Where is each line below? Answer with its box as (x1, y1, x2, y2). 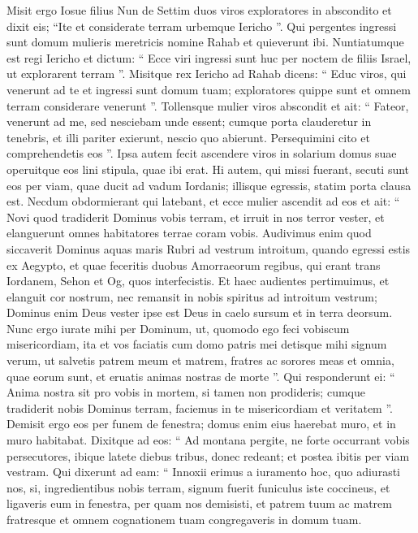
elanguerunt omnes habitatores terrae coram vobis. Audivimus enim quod (6, 224, 372, 241)
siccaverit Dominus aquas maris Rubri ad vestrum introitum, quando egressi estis (6, 240, 411, 257)
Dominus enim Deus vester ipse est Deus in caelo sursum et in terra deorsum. (6, 304, 393, 321)
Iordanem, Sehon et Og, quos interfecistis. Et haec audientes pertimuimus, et (6, 272, 390, 289)
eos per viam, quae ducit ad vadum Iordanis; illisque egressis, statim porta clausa (6, 176, 412, 193)
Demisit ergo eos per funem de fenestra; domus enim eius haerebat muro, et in (6, 415, 396, 432)
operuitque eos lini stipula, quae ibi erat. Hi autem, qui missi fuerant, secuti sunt (6, 160, 410, 177)
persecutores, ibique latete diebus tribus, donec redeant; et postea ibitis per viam (6, 447, 410, 464)
